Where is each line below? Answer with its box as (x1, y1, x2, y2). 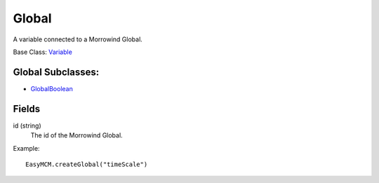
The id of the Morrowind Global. (30, 131, 123, 140)
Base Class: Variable (13, 48, 73, 56)
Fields (13, 102, 41, 115)
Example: (13, 144, 40, 152)
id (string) (13, 121, 41, 130)
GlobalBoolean (30, 84, 73, 93)
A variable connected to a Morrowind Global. (13, 35, 143, 43)
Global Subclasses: (13, 66, 100, 78)
